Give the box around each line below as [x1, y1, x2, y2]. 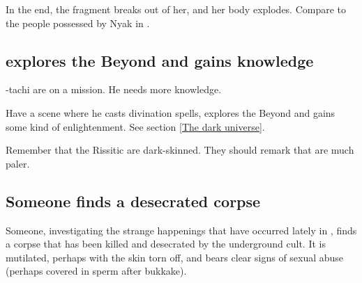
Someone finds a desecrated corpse [6, 190, 261, 211]
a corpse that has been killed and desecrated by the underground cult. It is [6, 236, 326, 251]
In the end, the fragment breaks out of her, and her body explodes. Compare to [6, 2, 347, 16]
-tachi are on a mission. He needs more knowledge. [6, 82, 222, 97]
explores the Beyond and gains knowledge [6, 49, 314, 71]
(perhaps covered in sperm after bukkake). [6, 264, 187, 278]
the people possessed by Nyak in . [6, 15, 150, 30]
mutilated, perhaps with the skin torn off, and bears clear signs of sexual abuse [6, 250, 344, 264]
